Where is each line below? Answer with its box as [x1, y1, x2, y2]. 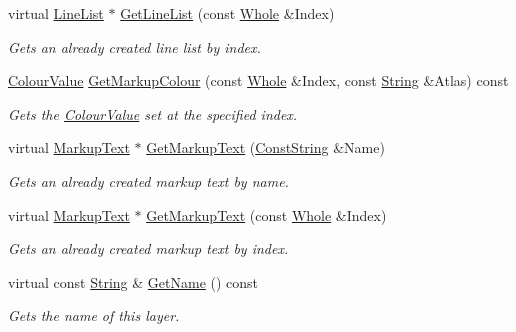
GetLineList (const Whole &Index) [120, 3, 335, 23]
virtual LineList [8, 3, 104, 23]
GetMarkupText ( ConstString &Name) [146, 137, 385, 158]
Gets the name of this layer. [8, 305, 180, 326]
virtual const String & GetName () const [8, 271, 259, 292]
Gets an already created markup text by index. [8, 238, 289, 259]
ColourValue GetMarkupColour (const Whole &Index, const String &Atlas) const [8, 70, 509, 91]
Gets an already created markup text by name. [8, 170, 289, 191]
